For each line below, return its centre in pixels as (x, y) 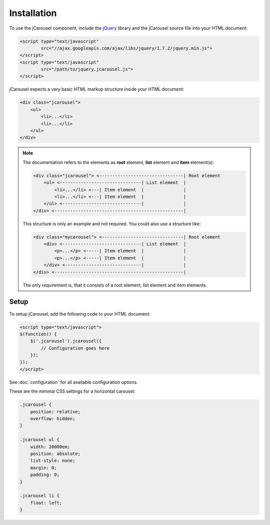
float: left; (46, 503)
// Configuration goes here (75, 348)
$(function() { (38, 334)
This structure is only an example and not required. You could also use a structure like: (112, 223)
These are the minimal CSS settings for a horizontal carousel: (72, 391)
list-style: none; (53, 461)
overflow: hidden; (53, 419)
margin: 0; (43, 468)
